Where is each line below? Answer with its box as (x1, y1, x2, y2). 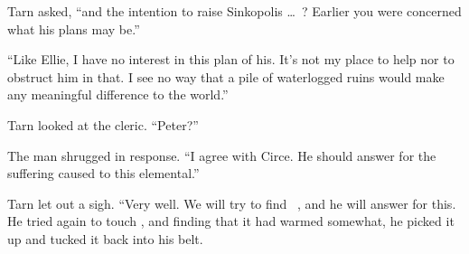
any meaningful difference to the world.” (7, 85, 229, 104)
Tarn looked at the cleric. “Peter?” (7, 115, 199, 134)
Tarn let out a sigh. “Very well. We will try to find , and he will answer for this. (7, 193, 456, 212)
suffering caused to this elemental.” (7, 164, 200, 183)
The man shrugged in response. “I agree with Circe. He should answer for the (7, 146, 436, 165)
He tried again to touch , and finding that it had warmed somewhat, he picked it (7, 212, 455, 230)
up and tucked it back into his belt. (7, 229, 203, 248)
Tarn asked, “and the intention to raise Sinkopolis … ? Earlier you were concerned (7, 2, 462, 20)
